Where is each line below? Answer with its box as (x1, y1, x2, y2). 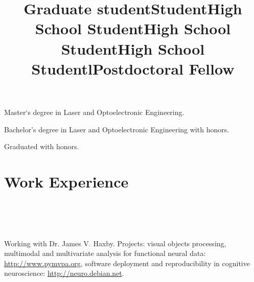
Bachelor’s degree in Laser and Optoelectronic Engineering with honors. (4, 124, 229, 134)
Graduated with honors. (4, 141, 79, 152)
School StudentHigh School (35, 18, 231, 39)
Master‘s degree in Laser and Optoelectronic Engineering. (4, 106, 184, 117)
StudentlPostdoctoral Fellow (31, 58, 235, 79)
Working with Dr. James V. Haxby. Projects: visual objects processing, (4, 238, 226, 248)
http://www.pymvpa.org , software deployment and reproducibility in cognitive (4, 257, 250, 268)
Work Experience (4, 171, 129, 192)
